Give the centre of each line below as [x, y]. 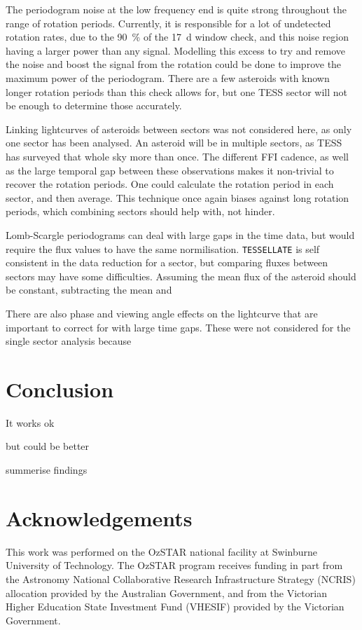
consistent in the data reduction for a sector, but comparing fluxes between [167, 262]
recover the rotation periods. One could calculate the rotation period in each [170, 184]
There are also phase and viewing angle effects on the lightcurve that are [162, 313]
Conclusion [60, 389]
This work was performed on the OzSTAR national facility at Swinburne [162, 551]
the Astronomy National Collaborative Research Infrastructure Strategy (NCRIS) [181, 578]
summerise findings [47, 470]
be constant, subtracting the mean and [89, 290]
